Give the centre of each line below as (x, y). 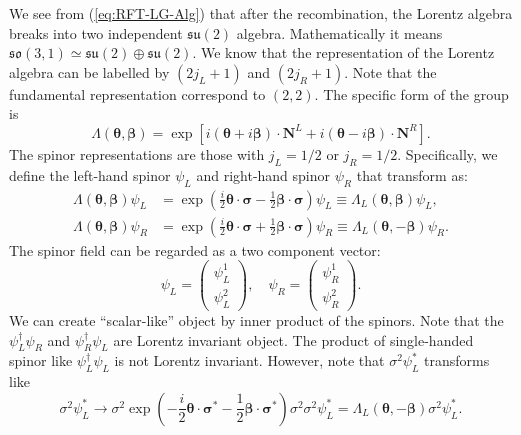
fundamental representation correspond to (137, 93)
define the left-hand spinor (90, 174)
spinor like (41, 360)
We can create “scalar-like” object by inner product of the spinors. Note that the (256, 319)
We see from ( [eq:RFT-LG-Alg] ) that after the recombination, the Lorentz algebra (261, 13)
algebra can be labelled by (89, 71)
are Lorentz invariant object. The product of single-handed (293, 339)
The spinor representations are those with (137, 153)
